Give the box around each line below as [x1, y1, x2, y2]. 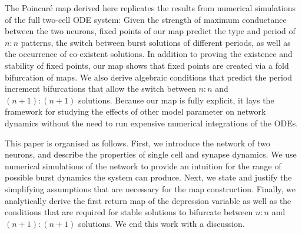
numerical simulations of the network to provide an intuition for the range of [5, 159, 281, 172]
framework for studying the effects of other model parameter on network [5, 105, 266, 118]
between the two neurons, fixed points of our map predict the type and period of [5, 25, 296, 37]
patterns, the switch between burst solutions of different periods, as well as [21, 36, 291, 48]
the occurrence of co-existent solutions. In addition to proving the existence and [5, 48, 293, 60]
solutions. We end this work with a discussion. [78, 217, 245, 229]
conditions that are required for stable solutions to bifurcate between [5, 206, 253, 218]
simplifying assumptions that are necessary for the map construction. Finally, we [5, 182, 296, 195]
